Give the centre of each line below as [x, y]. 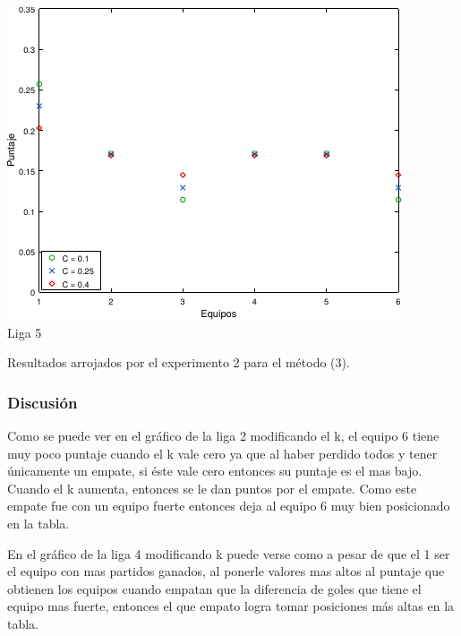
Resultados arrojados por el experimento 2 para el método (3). [179, 362]
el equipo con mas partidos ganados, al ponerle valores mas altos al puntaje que [226, 571]
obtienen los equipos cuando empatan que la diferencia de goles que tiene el [214, 588]
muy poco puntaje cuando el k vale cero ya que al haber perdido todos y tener [222, 453]
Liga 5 [25, 332]
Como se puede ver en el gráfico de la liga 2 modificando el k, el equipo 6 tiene [223, 435]
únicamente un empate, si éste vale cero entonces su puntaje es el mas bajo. [215, 471]
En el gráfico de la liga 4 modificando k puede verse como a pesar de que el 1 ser [229, 553]
